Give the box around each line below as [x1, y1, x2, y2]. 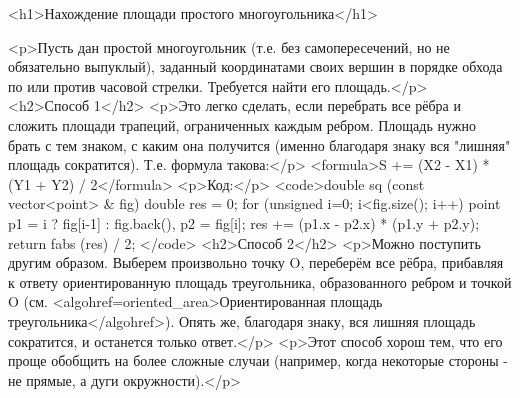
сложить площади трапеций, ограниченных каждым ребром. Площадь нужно [8, 114, 476, 135]
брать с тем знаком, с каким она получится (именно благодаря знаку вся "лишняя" [8, 134, 511, 155]
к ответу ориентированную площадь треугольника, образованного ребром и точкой [8, 271, 512, 292]
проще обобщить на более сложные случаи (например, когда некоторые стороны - [8, 350, 509, 371]
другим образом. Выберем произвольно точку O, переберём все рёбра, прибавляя [8, 252, 504, 273]
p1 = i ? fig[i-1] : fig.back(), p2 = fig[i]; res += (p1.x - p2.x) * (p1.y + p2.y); [8, 212, 480, 233]
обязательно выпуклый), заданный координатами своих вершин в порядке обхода [8, 56, 503, 77]
